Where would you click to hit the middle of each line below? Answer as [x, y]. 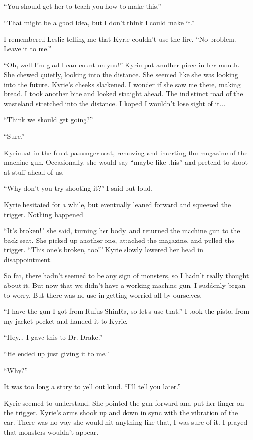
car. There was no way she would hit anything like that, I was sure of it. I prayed [126, 422]
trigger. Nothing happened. [44, 214]
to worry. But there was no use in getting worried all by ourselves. [103, 295]
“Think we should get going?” [49, 120]
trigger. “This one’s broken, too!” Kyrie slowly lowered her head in [104, 250]
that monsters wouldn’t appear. [51, 431]
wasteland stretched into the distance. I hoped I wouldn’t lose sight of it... [115, 103]
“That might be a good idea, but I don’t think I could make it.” [99, 22]
